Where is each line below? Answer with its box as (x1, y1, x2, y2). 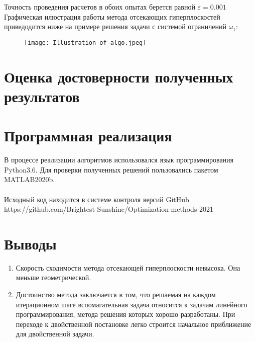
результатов (4, 85, 80, 106)
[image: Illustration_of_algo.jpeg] (24, 39, 147, 46)
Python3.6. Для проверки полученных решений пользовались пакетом (4, 164, 218, 175)
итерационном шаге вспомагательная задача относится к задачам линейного (16, 299, 247, 309)
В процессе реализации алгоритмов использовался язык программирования (4, 154, 234, 165)
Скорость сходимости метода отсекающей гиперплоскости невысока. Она (16, 262, 240, 273)
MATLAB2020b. (4, 174, 55, 185)
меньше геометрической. (16, 272, 91, 283)
